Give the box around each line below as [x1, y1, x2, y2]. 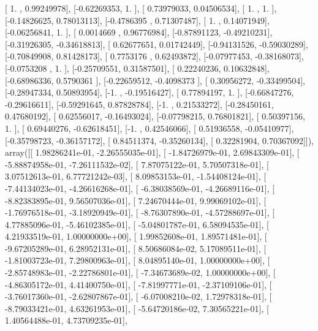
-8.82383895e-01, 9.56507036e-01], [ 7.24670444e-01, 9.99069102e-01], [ [5, 194, 267, 207]
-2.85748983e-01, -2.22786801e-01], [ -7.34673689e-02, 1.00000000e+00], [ [5, 266, 276, 279]
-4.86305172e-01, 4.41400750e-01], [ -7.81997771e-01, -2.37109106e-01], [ [5, 278, 272, 291]
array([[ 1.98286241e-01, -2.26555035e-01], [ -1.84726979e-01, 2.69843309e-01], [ [5, 146, 300, 159]
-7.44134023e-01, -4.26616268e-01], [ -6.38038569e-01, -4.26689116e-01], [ [5, 181, 275, 194]
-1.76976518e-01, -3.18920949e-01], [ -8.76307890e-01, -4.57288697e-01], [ [5, 206, 275, 219]
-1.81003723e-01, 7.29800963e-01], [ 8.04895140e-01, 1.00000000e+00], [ [5, 254, 270, 267]
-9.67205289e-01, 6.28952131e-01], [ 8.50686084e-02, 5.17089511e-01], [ [5, 242, 267, 254]
